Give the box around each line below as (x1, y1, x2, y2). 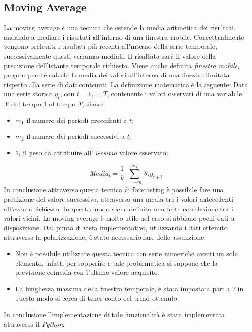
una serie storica (4, 89, 52, 99)
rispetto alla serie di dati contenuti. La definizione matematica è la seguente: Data (4, 79, 248, 89)
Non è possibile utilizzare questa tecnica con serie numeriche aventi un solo (15, 248, 238, 258)
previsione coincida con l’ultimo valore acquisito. (15, 267, 159, 277)
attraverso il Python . (4, 318, 65, 329)
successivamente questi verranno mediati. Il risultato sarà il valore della (4, 50, 216, 60)
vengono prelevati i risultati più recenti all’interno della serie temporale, (4, 41, 217, 51)
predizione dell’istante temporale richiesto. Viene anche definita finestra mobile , (4, 60, 239, 70)
